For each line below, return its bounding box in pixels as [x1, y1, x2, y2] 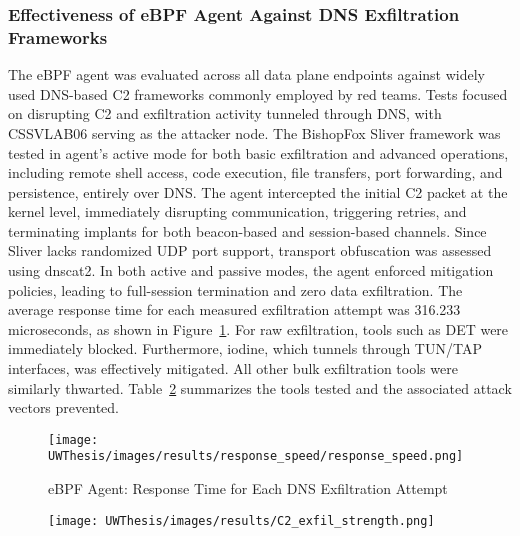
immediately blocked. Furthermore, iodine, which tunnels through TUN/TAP [8, 338, 482, 359]
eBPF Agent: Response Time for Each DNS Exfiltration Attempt [48, 478, 448, 499]
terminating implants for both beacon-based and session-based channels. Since [8, 220, 487, 241]
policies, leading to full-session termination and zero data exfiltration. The [8, 279, 463, 300]
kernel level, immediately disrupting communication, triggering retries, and [8, 201, 467, 222]
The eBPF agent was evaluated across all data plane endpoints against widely [8, 64, 485, 85]
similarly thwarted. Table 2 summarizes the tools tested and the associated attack [8, 377, 512, 398]
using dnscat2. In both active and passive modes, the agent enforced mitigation [8, 260, 494, 281]
